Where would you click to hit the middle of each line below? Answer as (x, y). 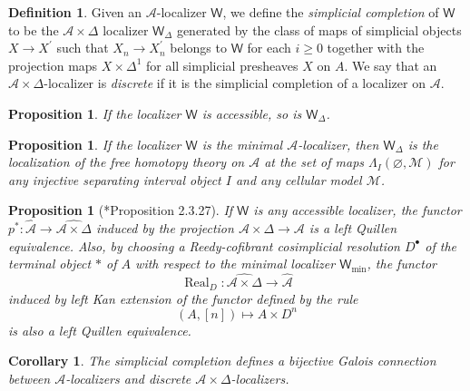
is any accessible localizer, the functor (357, 210)
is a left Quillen (353, 228)
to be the (34, 29)
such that (83, 48)
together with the (376, 48)
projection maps (53, 65)
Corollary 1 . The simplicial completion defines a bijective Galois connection (222, 361)
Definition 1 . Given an (75, 12)
